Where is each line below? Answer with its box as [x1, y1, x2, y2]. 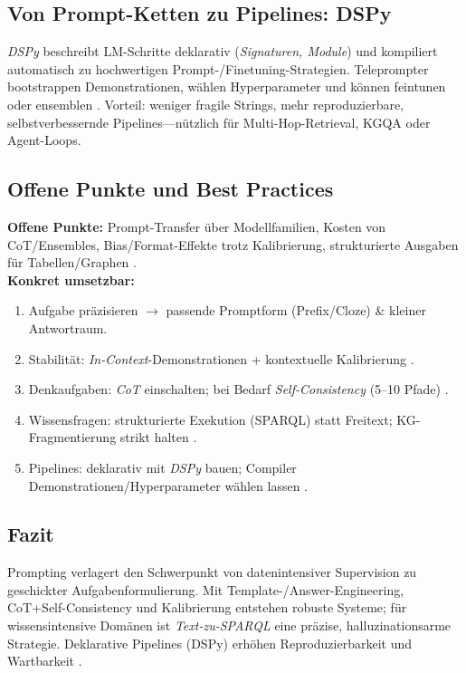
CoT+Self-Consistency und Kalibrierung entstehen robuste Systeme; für [7, 598, 407, 617]
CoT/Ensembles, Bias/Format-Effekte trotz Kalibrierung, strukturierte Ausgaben [7, 235, 459, 254]
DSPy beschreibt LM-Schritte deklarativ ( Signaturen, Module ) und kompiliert [7, 42, 438, 61]
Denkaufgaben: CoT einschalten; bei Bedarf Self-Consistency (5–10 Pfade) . [28, 380, 449, 399]
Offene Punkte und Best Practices [7, 175, 334, 203]
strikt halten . [119, 428, 197, 447]
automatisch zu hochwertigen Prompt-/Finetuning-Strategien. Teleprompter [7, 59, 429, 78]
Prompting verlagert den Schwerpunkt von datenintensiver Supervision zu [7, 562, 417, 582]
